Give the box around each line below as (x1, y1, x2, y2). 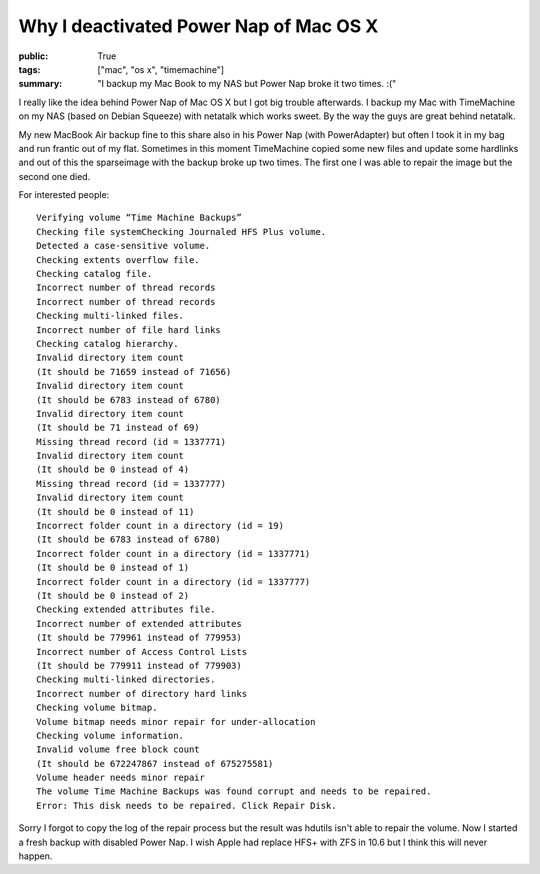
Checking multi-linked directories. (36, 674, 216, 685)
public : (18, 50, 49, 62)
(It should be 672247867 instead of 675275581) (36, 758, 274, 769)
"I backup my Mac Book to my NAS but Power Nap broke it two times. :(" (97, 78, 397, 90)
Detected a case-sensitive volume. (36, 240, 211, 252)
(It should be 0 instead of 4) (36, 464, 190, 475)
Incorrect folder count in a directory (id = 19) (36, 520, 285, 532)
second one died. (18, 170, 91, 182)
